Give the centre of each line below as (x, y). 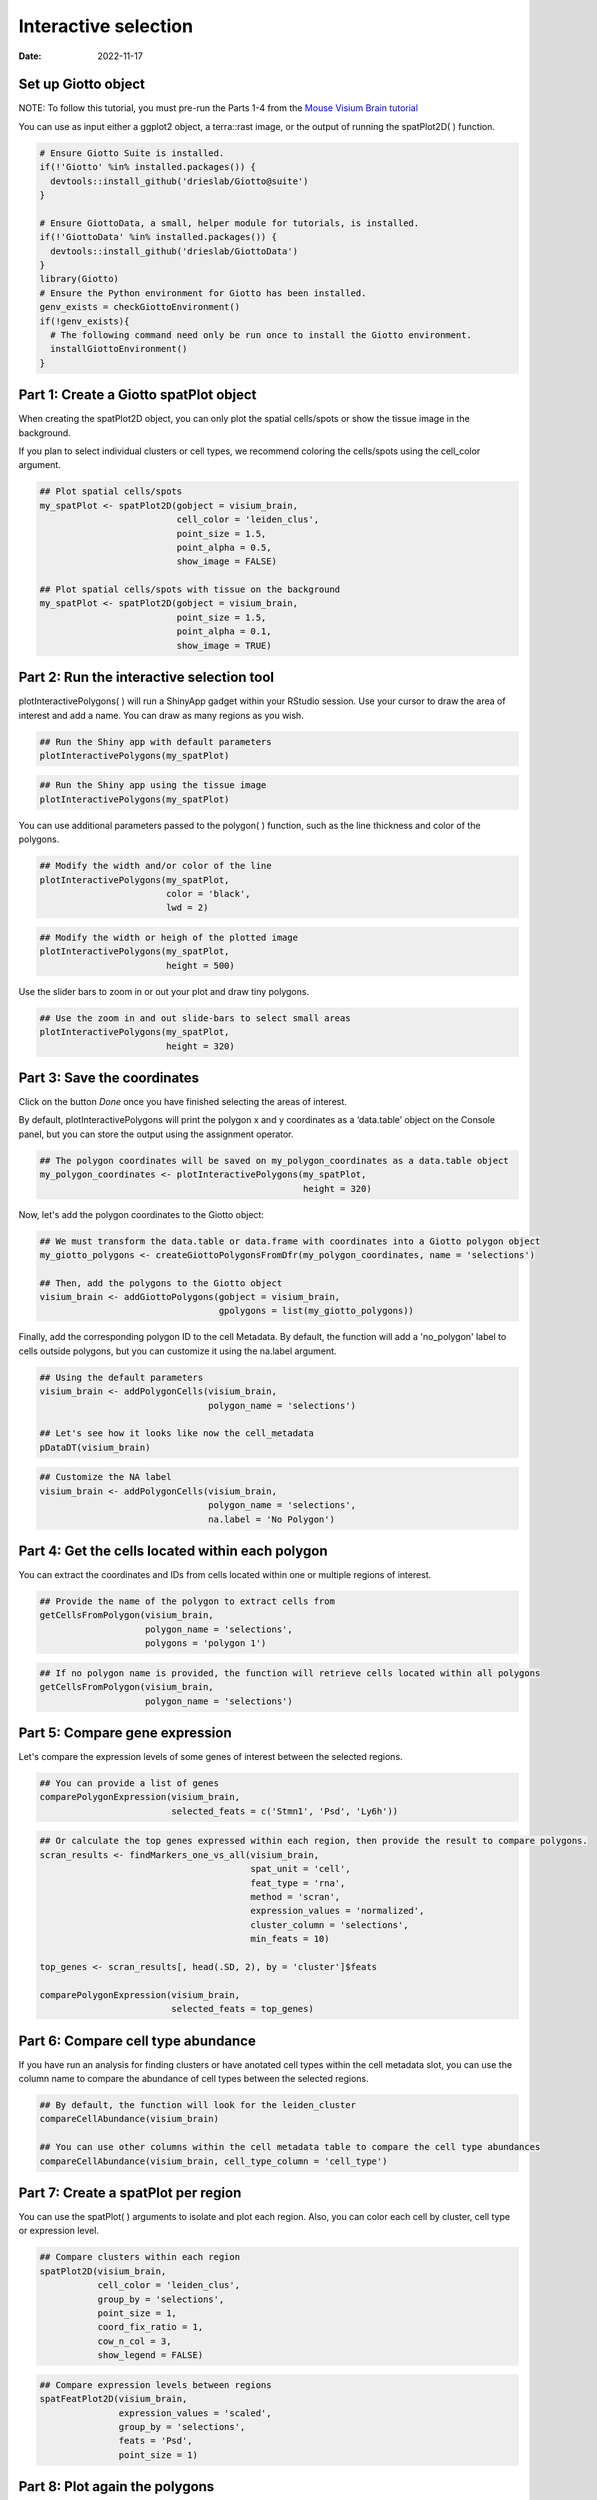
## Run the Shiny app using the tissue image (153, 785)
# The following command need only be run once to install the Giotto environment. (261, 334)
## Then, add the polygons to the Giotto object (161, 1283)
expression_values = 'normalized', (337, 1911)
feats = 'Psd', (156, 2441)
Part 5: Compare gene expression (125, 1732)
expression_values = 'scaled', (195, 2413)
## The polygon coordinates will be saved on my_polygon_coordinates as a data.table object (274, 1160)
